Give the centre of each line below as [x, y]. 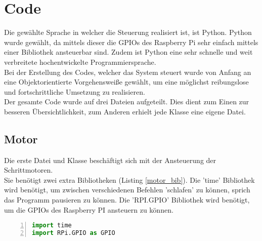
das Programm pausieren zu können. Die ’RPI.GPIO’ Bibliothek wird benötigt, [127, 200]
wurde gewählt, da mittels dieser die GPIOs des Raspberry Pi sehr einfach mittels [131, 42]
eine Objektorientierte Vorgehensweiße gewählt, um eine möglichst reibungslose [126, 82]
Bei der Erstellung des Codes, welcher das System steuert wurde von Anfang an [128, 72]
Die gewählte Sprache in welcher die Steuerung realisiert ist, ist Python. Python [128, 32]
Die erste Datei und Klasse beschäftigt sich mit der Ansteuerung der [110, 160]
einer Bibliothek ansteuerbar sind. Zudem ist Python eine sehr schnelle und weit [128, 52]
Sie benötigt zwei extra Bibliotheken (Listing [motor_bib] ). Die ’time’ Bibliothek [129, 179]
